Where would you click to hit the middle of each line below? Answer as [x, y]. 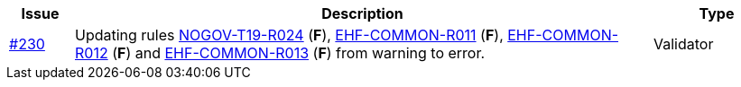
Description [362, 13]
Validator [683, 44]
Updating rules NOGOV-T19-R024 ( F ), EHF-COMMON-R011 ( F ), [289, 35]
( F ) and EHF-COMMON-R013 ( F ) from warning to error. [299, 53]
